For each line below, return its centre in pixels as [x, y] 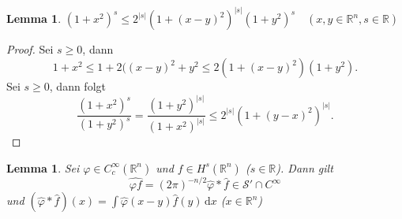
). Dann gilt [304, 167]
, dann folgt [77, 86]
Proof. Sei [30, 49]
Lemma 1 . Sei [43, 167]
